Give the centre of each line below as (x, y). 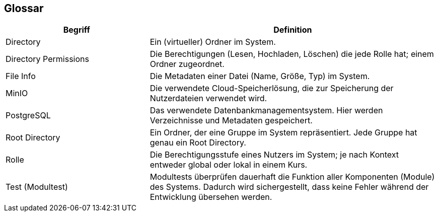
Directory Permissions (47, 59)
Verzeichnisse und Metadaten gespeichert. (231, 121)
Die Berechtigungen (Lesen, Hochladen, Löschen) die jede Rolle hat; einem (292, 54)
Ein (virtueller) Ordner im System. (213, 42)
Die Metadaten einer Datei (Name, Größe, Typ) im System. (260, 76)
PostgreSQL (28, 116)
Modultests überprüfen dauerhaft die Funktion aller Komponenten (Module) (292, 177)
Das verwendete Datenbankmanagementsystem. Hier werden (266, 111)
